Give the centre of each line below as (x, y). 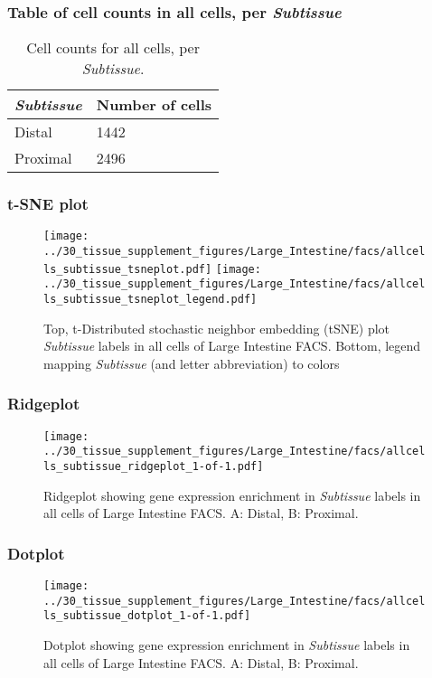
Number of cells (154, 105)
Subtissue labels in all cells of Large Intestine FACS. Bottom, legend (232, 346)
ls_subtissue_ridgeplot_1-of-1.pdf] (154, 467)
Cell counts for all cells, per (113, 48)
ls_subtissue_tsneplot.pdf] (128, 269)
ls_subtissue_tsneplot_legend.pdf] (150, 300)
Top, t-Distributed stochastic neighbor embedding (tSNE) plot (217, 328)
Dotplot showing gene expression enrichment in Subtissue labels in (227, 645)
